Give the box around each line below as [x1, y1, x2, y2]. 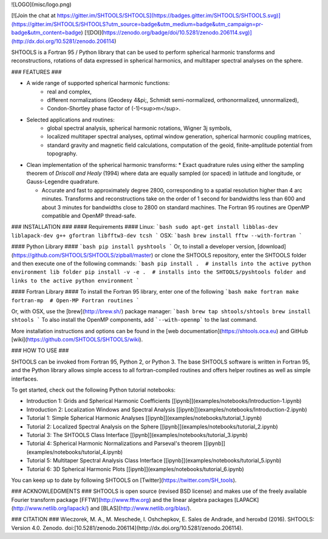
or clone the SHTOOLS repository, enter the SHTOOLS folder [154, 251, 307, 259]
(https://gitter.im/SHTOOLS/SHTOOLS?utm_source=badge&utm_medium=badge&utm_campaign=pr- [11, 20, 264, 27]
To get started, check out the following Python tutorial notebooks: [11, 386, 176, 394]
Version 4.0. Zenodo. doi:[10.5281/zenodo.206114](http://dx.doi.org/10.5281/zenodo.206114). [11, 524, 243, 531]
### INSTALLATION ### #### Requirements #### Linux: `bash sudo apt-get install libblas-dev [11, 223, 278, 231]
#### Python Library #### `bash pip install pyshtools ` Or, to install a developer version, [11, 243, 256, 250]
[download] [257, 243, 287, 250]
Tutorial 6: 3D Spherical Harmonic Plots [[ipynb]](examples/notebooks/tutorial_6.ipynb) [26, 465, 244, 473]
